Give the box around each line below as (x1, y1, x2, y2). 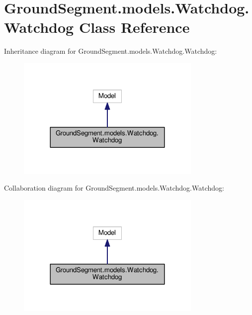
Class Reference (79, 17, 190, 37)
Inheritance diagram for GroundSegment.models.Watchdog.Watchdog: (4, 46, 217, 56)
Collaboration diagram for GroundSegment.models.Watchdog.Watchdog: (4, 183, 224, 193)
